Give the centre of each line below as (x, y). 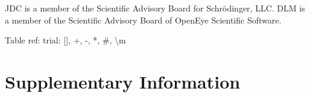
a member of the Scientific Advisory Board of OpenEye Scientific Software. (143, 20)
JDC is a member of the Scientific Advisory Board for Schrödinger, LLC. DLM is (155, 8)
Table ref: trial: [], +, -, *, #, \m (65, 40)
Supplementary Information (123, 81)
